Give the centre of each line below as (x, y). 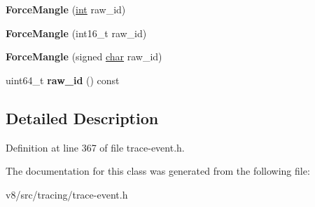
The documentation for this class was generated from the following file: (158, 171)
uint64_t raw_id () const (63, 80)
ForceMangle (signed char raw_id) (84, 56)
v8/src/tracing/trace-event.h (67, 194)
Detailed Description (82, 118)
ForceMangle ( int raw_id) (66, 9)
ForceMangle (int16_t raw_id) (76, 33)
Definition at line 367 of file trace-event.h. (95, 147)
